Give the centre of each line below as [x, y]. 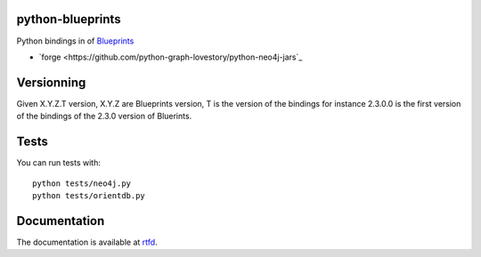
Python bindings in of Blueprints [75, 41]
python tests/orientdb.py [89, 195]
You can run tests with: [59, 163]
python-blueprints [69, 19]
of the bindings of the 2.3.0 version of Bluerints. [104, 116]
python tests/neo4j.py [82, 183]
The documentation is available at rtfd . [87, 242]
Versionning [51, 82]
